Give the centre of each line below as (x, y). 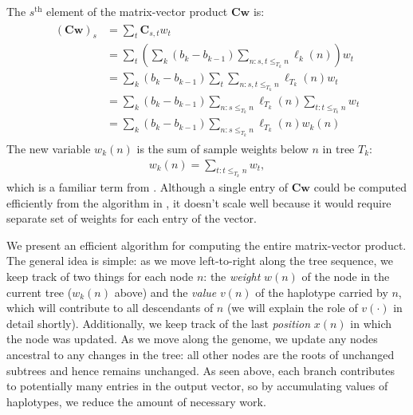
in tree (338, 148)
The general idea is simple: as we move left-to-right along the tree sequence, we (200, 261)
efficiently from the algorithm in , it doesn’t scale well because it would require (199, 202)
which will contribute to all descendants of (110, 308)
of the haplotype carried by (322, 292)
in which (371, 323)
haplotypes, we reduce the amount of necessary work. (136, 401)
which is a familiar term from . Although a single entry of (147, 187)
